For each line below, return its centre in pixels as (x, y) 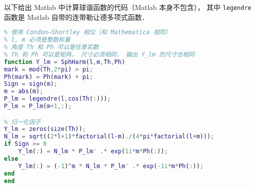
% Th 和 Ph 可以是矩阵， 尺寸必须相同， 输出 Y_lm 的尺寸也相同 (99, 54)
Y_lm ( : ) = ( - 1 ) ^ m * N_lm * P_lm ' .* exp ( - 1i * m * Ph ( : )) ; (111, 166)
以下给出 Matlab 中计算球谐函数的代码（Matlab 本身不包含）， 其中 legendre (128, 7)
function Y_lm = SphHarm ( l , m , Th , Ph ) (65, 62)
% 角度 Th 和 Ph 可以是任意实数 (51, 47)
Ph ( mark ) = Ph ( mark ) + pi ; (49, 77)
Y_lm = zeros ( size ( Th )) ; (45, 129)
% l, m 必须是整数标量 (37, 40)
